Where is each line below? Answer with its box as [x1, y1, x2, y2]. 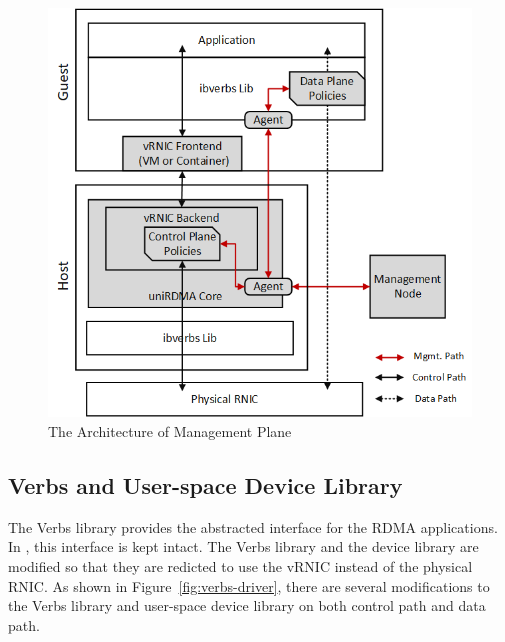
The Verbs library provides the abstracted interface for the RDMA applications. [8, 516, 498, 537]
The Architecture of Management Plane [48, 420, 292, 441]
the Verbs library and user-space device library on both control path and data [8, 595, 486, 616]
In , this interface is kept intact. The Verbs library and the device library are [8, 536, 479, 557]
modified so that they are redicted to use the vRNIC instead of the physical [8, 555, 473, 576]
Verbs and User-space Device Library [8, 469, 403, 500]
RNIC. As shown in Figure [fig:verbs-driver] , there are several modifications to [8, 575, 490, 596]
